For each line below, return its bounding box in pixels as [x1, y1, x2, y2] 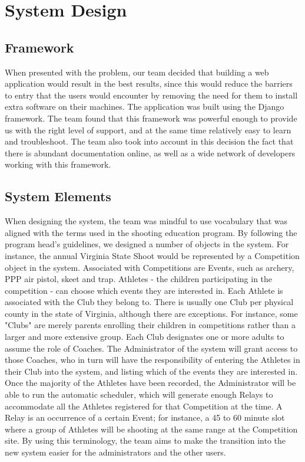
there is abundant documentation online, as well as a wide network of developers [5, 146, 296, 159]
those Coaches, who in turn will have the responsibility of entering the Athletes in [5, 353, 300, 366]
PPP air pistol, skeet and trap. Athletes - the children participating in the [5, 273, 273, 285]
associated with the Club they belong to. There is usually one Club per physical [5, 296, 294, 308]
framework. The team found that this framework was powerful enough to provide [5, 112, 297, 124]
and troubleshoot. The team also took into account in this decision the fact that [5, 135, 294, 148]
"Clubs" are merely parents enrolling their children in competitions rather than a [5, 319, 296, 331]
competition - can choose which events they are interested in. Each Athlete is [5, 284, 283, 296]
